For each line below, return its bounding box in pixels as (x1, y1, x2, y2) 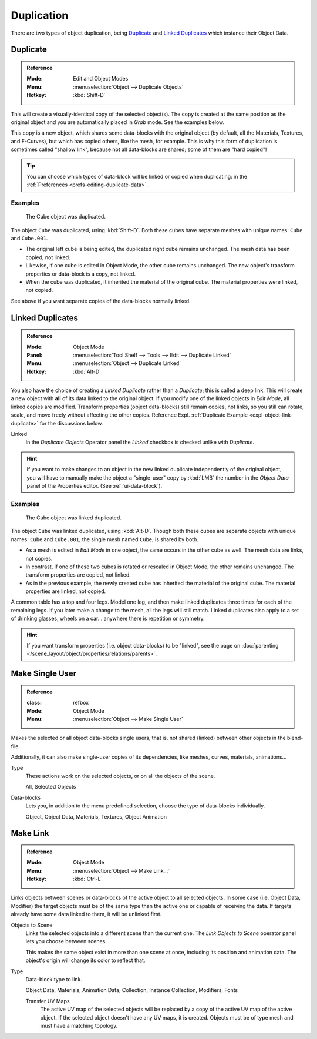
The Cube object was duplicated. (25, 213, 106, 220)
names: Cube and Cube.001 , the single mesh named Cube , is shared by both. (11, 535, 199, 543)
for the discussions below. (39, 420, 103, 427)
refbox (73, 699, 89, 706)
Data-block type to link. (25, 976, 82, 983)
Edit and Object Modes (73, 75, 129, 82)
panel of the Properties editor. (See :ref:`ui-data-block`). (26, 482, 163, 489)
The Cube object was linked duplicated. (25, 514, 122, 521)
